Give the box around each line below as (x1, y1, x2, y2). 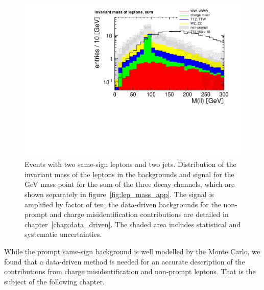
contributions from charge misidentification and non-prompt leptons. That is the (4, 266, 256, 277)
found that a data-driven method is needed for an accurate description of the (4, 256, 245, 267)
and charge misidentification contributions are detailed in (50, 209, 229, 220)
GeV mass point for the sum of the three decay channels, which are (25, 179, 235, 189)
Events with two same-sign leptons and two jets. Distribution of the (25, 159, 236, 170)
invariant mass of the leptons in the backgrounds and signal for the (25, 168, 234, 179)
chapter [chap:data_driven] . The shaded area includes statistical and (25, 219, 241, 229)
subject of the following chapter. (4, 276, 105, 286)
